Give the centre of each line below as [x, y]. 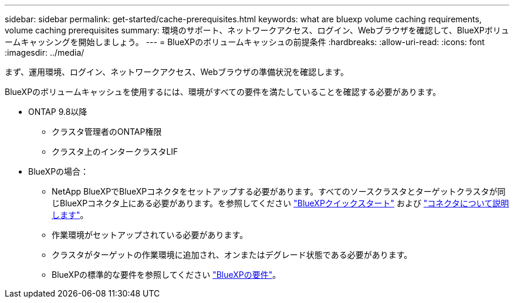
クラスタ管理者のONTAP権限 [107, 132]
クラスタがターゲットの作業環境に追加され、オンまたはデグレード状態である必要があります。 [232, 255]
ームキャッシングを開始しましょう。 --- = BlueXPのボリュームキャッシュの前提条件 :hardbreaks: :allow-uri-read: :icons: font [245, 42]
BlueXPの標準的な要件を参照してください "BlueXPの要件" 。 [166, 275]
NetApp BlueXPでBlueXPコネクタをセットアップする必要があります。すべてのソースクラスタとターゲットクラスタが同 [279, 191]
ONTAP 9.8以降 [58, 112]
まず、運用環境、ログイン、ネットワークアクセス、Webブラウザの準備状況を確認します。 [177, 72]
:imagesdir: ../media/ [45, 52]
